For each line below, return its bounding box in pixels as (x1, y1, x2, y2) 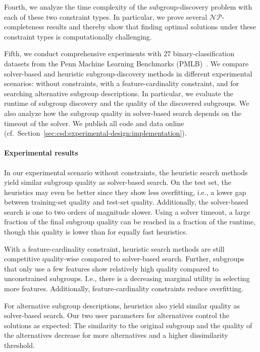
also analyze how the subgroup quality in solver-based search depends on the (4, 107, 241, 118)
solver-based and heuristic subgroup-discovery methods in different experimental (4, 68, 252, 79)
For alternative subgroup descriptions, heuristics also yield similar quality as (4, 300, 240, 310)
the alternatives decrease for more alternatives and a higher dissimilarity (4, 330, 228, 340)
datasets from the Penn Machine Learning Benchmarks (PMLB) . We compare (4, 58, 249, 68)
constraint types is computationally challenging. (4, 31, 152, 42)
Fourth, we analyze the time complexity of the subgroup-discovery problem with (4, 2, 252, 12)
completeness (4, 21, 44, 32)
